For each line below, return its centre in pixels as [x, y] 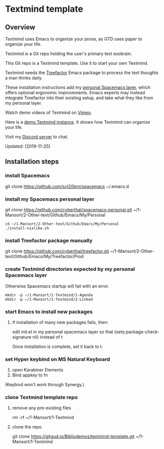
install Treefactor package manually [49, 240]
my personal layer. [24, 103]
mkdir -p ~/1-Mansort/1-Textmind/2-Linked [49, 299]
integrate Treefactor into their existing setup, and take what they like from [79, 98]
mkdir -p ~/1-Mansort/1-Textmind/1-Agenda [49, 295]
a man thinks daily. [24, 78]
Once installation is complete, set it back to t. [58, 346]
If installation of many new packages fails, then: [60, 322]
